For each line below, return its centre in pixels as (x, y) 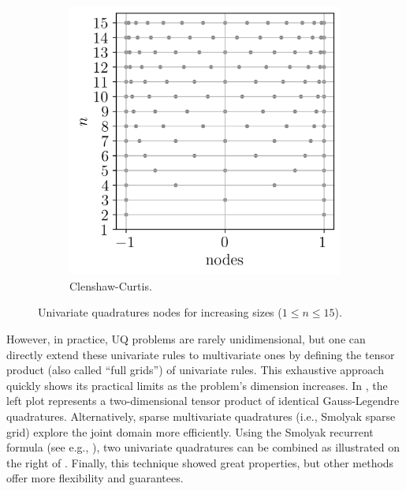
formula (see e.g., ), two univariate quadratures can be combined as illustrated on (203, 447)
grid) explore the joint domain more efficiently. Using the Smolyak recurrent (190, 431)
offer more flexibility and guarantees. (95, 478)
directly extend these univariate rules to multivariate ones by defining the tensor (201, 354)
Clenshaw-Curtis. (111, 285)
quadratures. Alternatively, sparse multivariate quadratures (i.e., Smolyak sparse (201, 416)
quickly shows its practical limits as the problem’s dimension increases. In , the (197, 385)
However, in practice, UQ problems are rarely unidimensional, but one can (186, 339)
